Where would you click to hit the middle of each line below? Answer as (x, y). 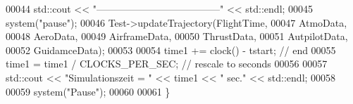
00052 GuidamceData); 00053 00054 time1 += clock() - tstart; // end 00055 (171, 50)
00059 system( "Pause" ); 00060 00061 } (88, 91)
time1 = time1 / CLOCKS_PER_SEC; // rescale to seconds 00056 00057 (167, 64)
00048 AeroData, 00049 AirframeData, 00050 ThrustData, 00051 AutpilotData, (177, 36)
